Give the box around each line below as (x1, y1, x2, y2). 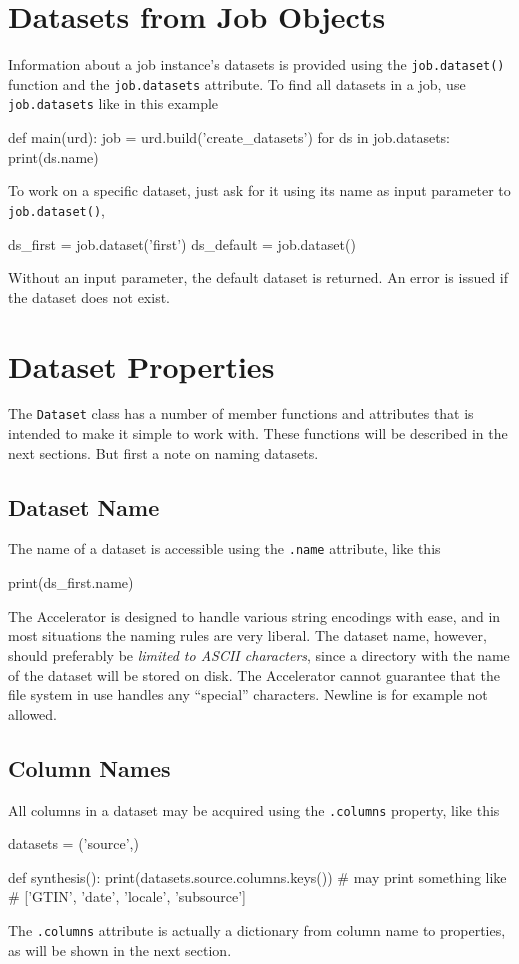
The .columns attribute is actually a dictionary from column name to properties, (8, 919, 506, 940)
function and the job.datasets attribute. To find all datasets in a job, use (8, 73, 466, 94)
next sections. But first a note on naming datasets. (8, 442, 319, 463)
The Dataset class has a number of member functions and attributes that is (8, 403, 474, 424)
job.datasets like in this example (8, 93, 219, 114)
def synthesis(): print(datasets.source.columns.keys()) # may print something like (8, 866, 507, 887)
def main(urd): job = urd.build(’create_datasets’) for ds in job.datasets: (8, 127, 451, 148)
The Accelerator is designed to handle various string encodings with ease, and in (8, 605, 501, 626)
